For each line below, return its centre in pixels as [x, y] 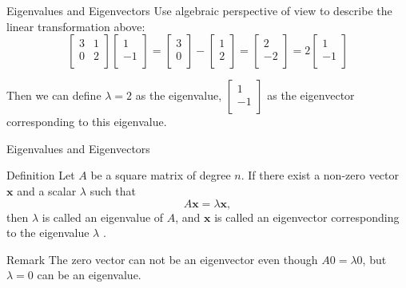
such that [113, 190]
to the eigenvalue [48, 233]
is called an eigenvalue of [103, 217]
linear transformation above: [76, 26]
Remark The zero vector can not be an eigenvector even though [162, 259]
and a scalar [47, 190]
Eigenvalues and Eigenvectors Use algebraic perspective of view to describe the [199, 10]
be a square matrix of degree [161, 175]
